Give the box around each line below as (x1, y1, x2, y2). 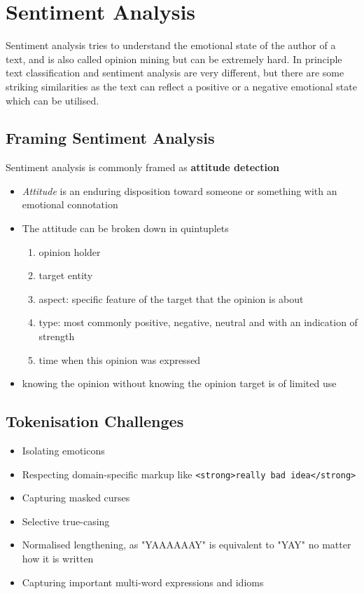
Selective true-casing (22, 513, 110, 528)
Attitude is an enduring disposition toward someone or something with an (22, 183, 337, 198)
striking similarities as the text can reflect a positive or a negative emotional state (6, 79, 357, 93)
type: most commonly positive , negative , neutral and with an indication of (38, 315, 358, 330)
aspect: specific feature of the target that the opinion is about (38, 291, 304, 306)
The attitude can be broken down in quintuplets (22, 221, 229, 236)
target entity (38, 268, 93, 283)
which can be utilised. (6, 93, 99, 107)
